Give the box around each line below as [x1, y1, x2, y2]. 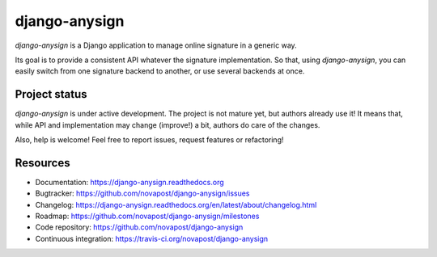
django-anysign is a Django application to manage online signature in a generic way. [15, 40, 297, 50]
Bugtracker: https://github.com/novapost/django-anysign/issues [35, 188, 250, 198]
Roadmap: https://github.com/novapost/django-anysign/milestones [35, 211, 260, 221]
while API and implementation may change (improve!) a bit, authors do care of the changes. [15, 120, 320, 129]
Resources [15, 156, 70, 170]
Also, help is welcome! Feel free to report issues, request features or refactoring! [15, 135, 284, 145]
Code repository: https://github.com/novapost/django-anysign [35, 222, 244, 232]
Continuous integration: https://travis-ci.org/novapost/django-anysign [35, 234, 269, 243]
